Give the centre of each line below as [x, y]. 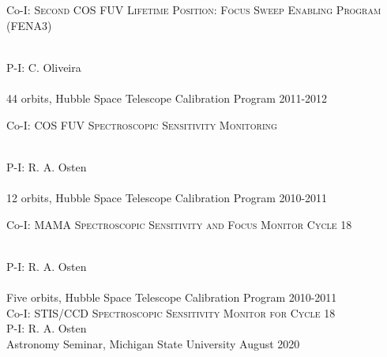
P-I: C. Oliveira [44, 67]
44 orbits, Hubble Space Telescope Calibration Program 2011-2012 [167, 98]
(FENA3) [29, 25]
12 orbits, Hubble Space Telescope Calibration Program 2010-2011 [167, 197]
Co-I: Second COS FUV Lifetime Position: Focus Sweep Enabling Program [194, 9]
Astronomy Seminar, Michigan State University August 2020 [153, 343]
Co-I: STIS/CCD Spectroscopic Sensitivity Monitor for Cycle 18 [171, 312]
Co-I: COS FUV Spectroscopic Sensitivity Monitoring [142, 124]
